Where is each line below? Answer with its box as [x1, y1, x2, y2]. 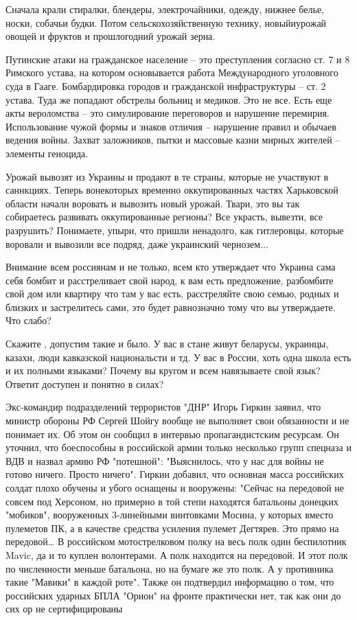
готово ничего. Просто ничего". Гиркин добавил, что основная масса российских [5, 467, 344, 481]
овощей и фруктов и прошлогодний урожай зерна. [5, 29, 216, 43]
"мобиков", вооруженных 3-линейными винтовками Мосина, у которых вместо [5, 507, 334, 522]
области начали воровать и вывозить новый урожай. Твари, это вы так [5, 196, 300, 210]
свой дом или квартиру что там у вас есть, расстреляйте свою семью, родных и [5, 286, 339, 301]
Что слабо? [5, 313, 51, 328]
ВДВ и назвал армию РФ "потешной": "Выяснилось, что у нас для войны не [5, 453, 324, 468]
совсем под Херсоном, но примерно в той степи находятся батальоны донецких [5, 494, 338, 508]
